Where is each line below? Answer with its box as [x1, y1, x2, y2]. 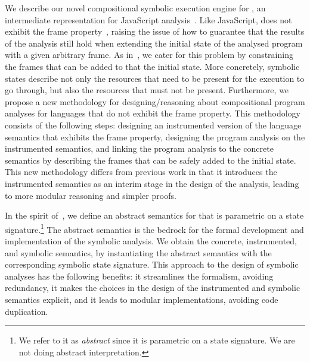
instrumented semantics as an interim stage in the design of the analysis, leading [5, 177, 299, 189]
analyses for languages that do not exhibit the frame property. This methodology [5, 107, 300, 119]
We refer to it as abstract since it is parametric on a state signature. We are [18, 334, 295, 346]
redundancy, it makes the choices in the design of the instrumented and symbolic [5, 281, 300, 294]
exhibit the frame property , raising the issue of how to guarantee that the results [5, 25, 305, 38]
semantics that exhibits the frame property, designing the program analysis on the [5, 130, 305, 143]
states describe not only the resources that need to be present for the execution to [5, 72, 305, 84]
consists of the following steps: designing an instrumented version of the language [5, 118, 302, 131]
